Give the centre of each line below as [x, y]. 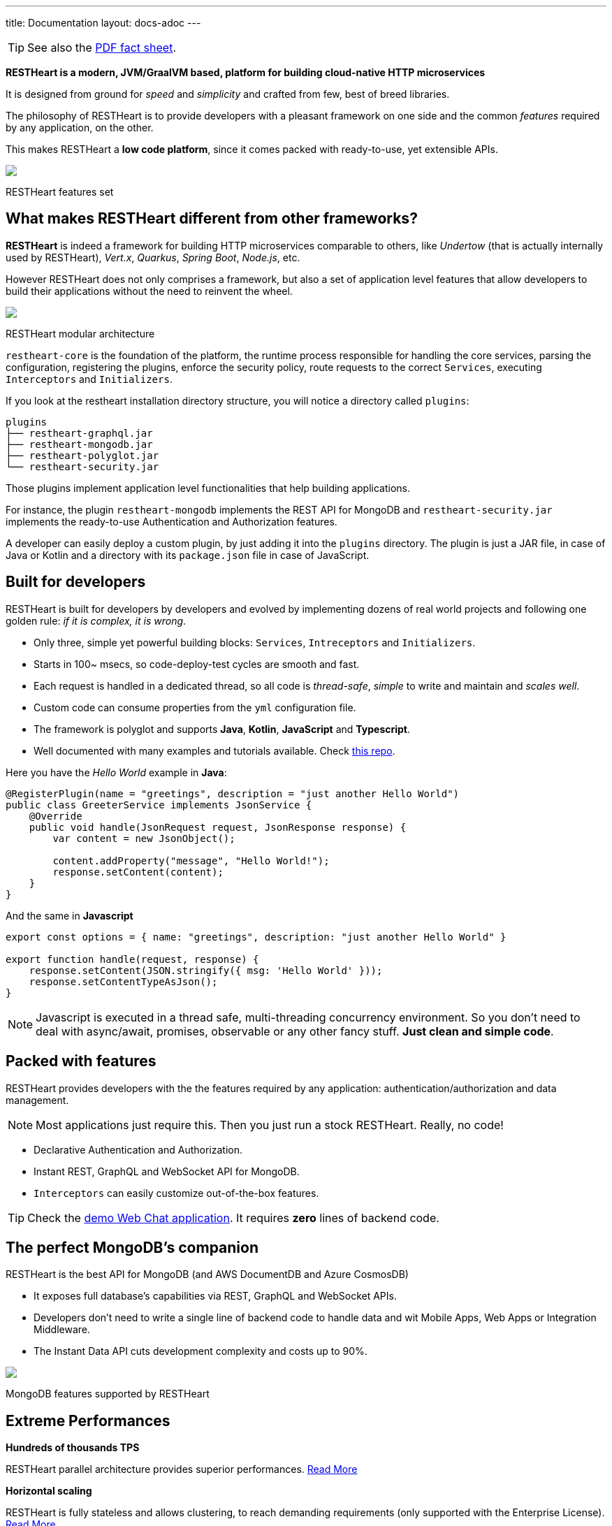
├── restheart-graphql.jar [79, 433]
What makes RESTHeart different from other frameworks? [212, 219]
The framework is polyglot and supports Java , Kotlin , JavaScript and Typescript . [222, 729]
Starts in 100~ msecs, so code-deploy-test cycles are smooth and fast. [197, 664]
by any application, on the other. [80, 128]
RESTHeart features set [60, 192]
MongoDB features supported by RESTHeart [108, 1394]
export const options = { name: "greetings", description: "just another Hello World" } [256, 937]
